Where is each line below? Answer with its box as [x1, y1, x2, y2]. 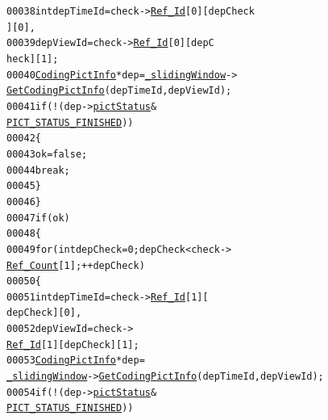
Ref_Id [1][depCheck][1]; [6, 338, 139, 351]
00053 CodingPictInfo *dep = [6, 355, 145, 367]
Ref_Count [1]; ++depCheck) [6, 259, 145, 271]
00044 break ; [6, 164, 70, 176]
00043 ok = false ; [6, 148, 88, 160]
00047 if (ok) [6, 212, 70, 224]
